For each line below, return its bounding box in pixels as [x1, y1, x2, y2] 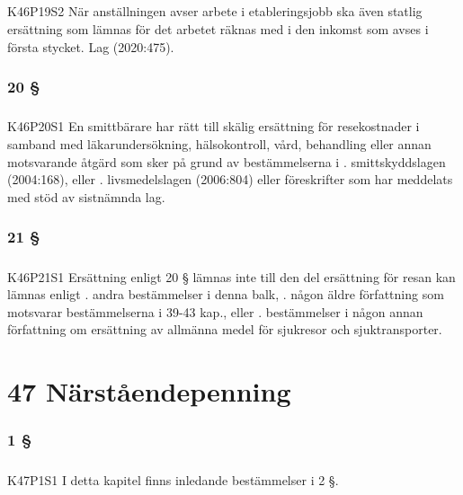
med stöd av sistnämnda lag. [7, 187, 165, 206]
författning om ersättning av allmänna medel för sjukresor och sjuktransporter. [7, 320, 442, 339]
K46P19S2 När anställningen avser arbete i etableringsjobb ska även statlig [7, 2, 423, 21]
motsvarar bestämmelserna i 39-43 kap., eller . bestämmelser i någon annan [7, 302, 423, 321]
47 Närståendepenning [7, 373, 291, 410]
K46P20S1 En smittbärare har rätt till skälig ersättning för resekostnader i [7, 117, 420, 136]
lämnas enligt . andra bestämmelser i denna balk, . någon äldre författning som [7, 285, 444, 304]
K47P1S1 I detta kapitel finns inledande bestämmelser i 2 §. [7, 470, 339, 489]
